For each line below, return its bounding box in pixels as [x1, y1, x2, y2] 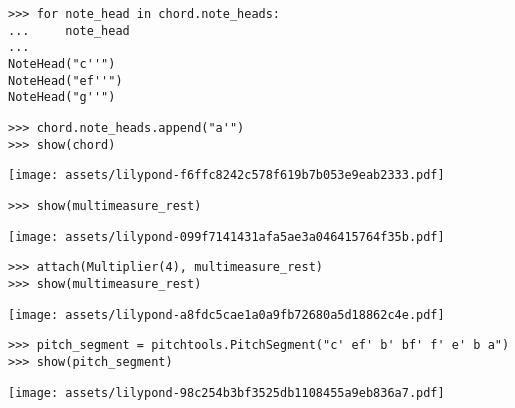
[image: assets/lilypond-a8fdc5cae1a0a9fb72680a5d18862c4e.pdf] [8, 307, 445, 322]
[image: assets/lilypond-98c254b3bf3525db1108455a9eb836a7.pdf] [8, 385, 445, 400]
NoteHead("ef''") [8, 73, 123, 88]
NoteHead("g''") [8, 90, 116, 105]
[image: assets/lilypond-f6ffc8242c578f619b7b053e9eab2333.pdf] [8, 168, 445, 183]
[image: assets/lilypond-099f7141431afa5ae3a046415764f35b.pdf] [8, 229, 445, 244]
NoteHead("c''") [8, 56, 116, 71]
